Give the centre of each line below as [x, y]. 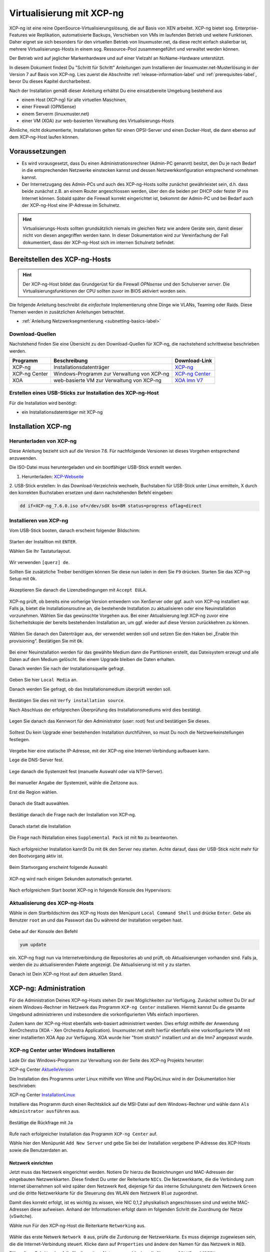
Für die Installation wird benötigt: [43, 403]
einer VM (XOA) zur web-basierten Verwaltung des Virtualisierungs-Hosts [98, 121]
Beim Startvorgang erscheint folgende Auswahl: [59, 867]
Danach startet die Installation [40, 826]
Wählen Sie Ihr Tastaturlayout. [40, 551]
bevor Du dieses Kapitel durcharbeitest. [50, 81]
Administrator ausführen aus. [44, 1111]
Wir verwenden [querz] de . [39, 562]
